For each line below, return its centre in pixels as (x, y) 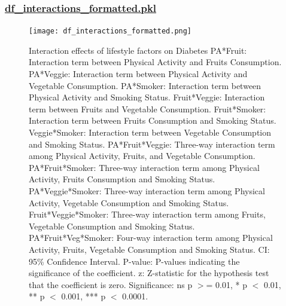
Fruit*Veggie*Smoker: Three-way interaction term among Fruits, (147, 214)
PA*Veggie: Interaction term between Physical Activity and (138, 74)
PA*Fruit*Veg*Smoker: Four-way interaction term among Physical (151, 238)
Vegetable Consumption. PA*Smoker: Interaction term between (145, 85)
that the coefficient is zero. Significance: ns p (111, 284)
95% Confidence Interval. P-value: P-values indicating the (134, 261)
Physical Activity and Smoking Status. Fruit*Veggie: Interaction (147, 97)
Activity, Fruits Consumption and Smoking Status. (122, 179)
